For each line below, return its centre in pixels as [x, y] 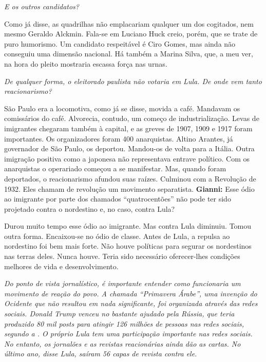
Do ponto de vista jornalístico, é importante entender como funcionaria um [122, 283]
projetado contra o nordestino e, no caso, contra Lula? [90, 208]
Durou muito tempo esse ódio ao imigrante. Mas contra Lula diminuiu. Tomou [128, 226]
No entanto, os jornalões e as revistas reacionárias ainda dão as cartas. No [122, 343]
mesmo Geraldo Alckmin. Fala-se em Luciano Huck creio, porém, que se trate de [131, 34]
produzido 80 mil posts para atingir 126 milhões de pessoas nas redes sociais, [124, 323]
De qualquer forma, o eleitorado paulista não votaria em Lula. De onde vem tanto [133, 81]
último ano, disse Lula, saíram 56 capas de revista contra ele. [101, 354]
